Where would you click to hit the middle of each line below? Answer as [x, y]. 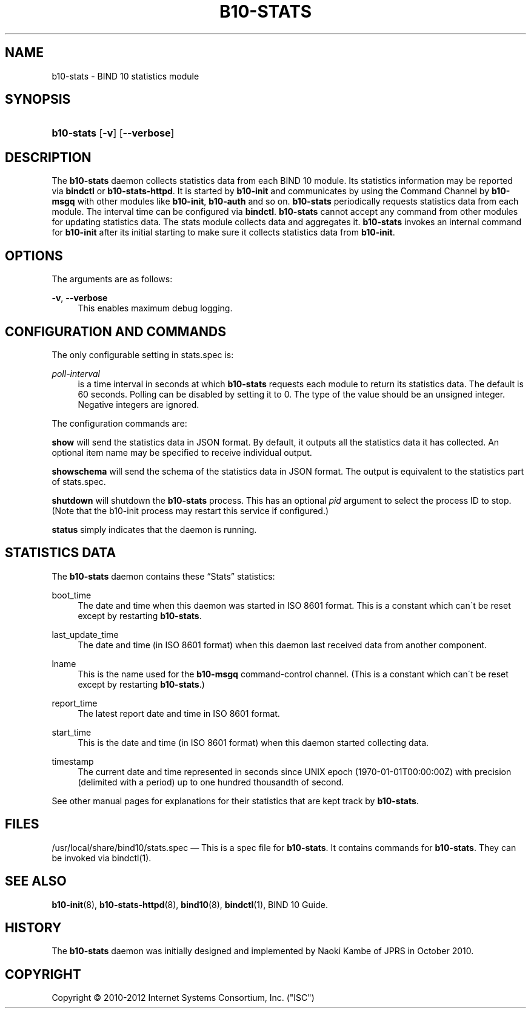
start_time [72, 732]
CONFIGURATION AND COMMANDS [116, 331]
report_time [75, 703]
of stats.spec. [79, 481]
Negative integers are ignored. [139, 404]
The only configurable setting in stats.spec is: [143, 354]
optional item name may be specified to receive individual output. [182, 452]
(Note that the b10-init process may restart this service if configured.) [190, 510]
